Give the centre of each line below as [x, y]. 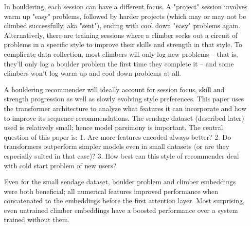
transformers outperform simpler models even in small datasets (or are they [117, 146]
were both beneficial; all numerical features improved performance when [111, 191]
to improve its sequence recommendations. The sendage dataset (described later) [124, 118]
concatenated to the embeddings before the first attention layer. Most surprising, [124, 201]
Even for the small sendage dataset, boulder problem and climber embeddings [120, 182]
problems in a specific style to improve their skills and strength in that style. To [123, 44]
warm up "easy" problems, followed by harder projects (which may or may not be [125, 16]
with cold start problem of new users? [60, 165]
